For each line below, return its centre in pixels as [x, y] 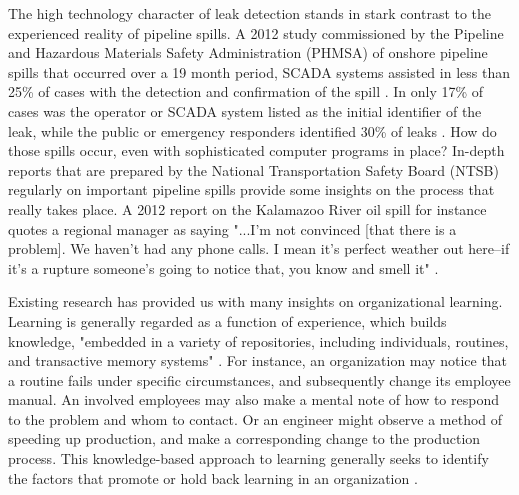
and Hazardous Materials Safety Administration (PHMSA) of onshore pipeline [248, 52]
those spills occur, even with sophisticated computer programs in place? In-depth [256, 150]
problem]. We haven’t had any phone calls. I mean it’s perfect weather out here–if [259, 248]
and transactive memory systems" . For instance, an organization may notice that [258, 360]
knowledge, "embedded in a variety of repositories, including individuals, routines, [258, 340]
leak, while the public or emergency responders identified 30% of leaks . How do [252, 130]
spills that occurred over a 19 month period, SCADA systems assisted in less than [259, 71]
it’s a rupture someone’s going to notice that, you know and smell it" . [223, 267]
